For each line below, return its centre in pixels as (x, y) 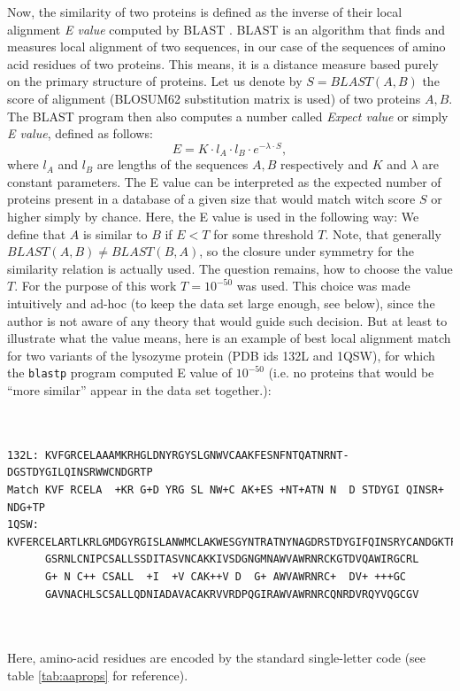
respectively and (324, 164)
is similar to (115, 233)
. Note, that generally (383, 233)
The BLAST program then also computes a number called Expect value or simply (228, 116)
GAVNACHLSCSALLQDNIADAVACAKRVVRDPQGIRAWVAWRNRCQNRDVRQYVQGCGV (232, 594)
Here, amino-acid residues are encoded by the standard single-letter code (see (217, 658)
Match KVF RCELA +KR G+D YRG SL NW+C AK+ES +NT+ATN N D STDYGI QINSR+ (226, 490)
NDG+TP (26, 507)
